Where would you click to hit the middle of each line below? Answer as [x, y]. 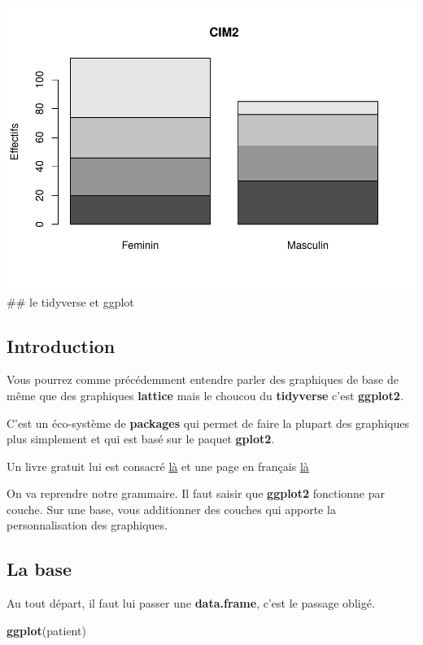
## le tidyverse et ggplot [70, 301]
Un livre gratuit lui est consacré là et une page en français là [158, 466]
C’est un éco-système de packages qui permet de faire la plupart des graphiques [208, 423]
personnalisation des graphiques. [87, 525]
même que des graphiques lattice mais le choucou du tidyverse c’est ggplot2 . [205, 395]
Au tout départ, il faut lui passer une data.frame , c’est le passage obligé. [191, 603]
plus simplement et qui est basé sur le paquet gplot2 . [141, 439]
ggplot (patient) [46, 630]
